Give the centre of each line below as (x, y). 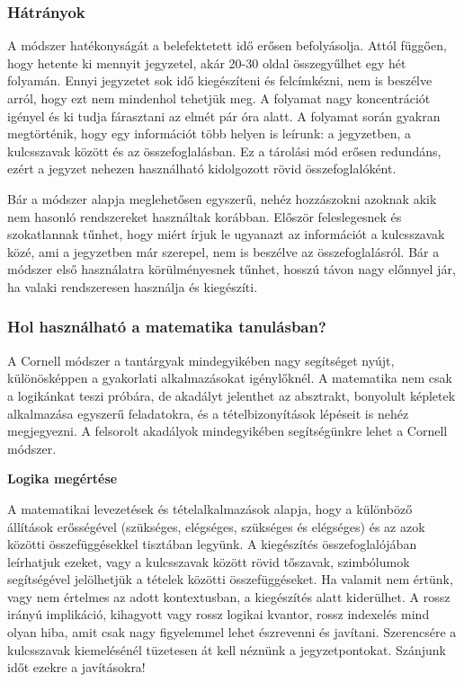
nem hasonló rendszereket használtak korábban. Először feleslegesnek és (205, 216)
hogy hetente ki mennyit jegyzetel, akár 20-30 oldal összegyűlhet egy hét (207, 62)
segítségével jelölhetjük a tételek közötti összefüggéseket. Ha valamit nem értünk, (230, 579)
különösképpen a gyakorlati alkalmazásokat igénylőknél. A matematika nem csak (230, 378)
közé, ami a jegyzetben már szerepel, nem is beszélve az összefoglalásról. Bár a (223, 251)
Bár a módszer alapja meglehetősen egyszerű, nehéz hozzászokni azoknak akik (222, 198)
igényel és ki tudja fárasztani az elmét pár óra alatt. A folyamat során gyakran (224, 115)
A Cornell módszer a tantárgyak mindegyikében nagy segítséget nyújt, (201, 360)
